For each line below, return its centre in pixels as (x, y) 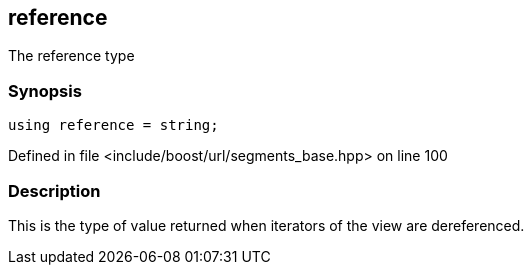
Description (54, 190)
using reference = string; (113, 125)
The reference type (71, 56)
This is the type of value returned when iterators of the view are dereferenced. (266, 225)
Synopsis (45, 90)
